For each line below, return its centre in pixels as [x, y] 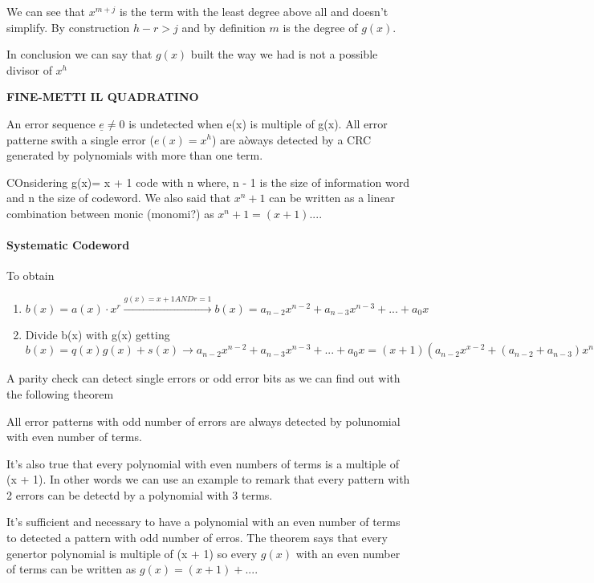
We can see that [46, 11]
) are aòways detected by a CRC [292, 139]
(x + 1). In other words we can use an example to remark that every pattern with [208, 479]
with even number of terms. [74, 437]
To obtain [31, 275]
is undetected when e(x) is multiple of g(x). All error [258, 123]
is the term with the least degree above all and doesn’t [254, 11]
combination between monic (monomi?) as [110, 213]
